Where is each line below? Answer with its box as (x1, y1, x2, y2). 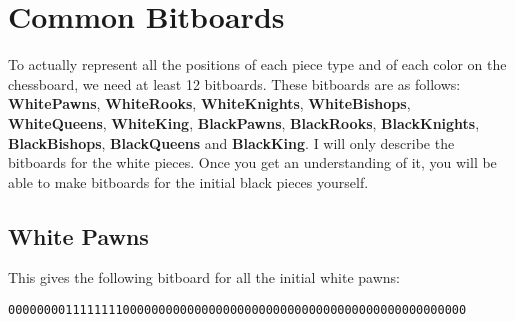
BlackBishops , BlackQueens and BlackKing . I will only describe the (8, 132, 455, 153)
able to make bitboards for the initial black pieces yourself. (8, 171, 369, 192)
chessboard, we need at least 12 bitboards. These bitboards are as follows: (8, 73, 461, 94)
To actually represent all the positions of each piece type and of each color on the (8, 54, 507, 75)
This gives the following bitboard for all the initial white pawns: (8, 267, 400, 288)
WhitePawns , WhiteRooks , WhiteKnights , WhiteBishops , (8, 93, 411, 114)
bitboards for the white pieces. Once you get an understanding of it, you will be (8, 152, 497, 173)
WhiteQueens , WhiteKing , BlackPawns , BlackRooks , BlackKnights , (8, 112, 480, 133)
